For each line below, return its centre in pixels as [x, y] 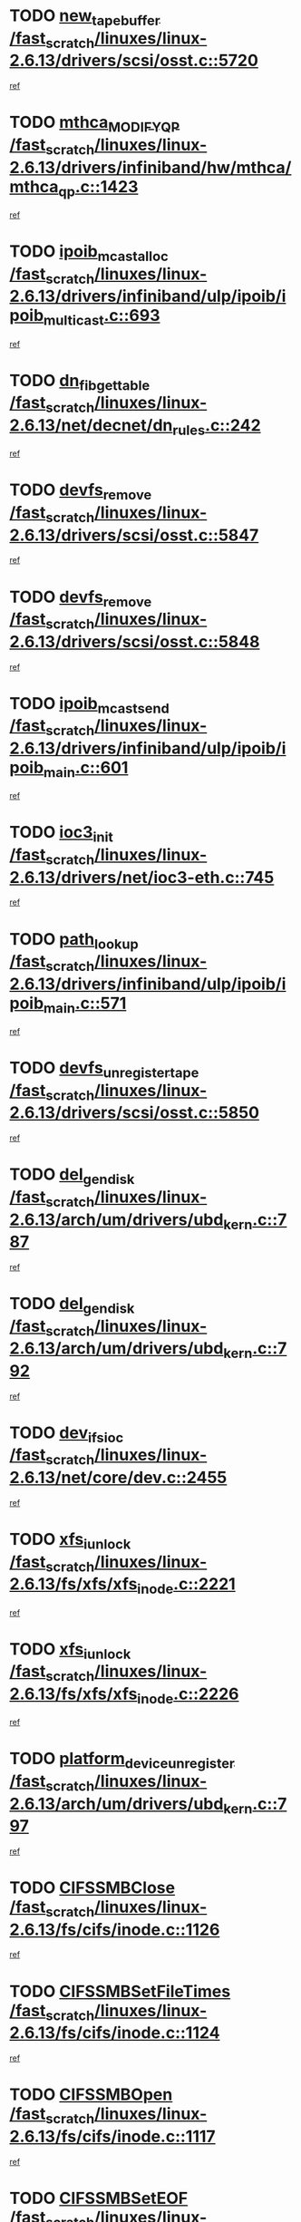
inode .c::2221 [186, 1586]
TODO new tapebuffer [85, 17]
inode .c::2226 [188, 1695]
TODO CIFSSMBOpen [91, 2095]
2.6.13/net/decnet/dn [91, 425]
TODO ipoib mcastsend [89, 705]
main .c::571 [85, 1004]
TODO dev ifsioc [67, 1434]
